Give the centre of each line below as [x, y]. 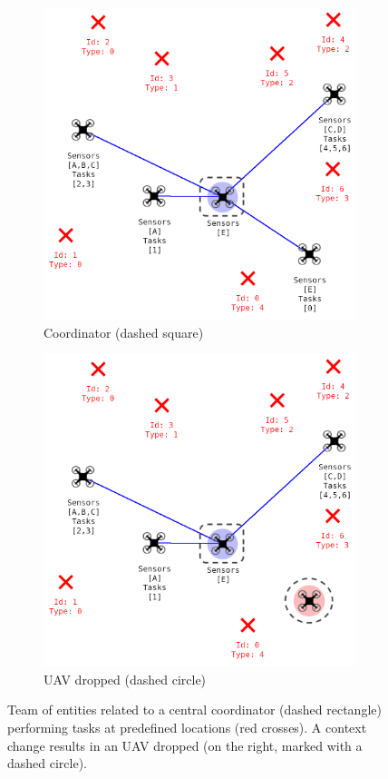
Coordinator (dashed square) [124, 332]
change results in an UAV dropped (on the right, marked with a [185, 745]
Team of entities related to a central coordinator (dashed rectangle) [194, 710]
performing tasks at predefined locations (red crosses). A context [187, 727]
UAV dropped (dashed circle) [125, 679]
